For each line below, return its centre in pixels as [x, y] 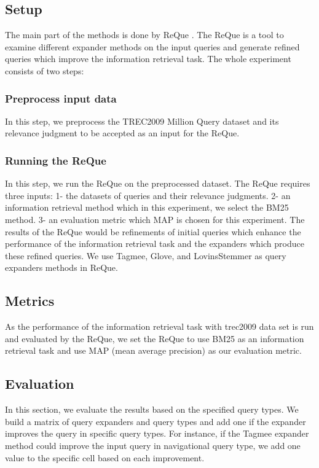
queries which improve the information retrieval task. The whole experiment [148, 59]
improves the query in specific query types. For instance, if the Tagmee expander [157, 433]
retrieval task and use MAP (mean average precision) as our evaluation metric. [153, 350]
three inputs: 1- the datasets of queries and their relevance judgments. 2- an [148, 195]
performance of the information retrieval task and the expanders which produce [155, 244]
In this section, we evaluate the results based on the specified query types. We [152, 409]
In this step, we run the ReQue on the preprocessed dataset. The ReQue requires [158, 183]
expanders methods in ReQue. [61, 267]
